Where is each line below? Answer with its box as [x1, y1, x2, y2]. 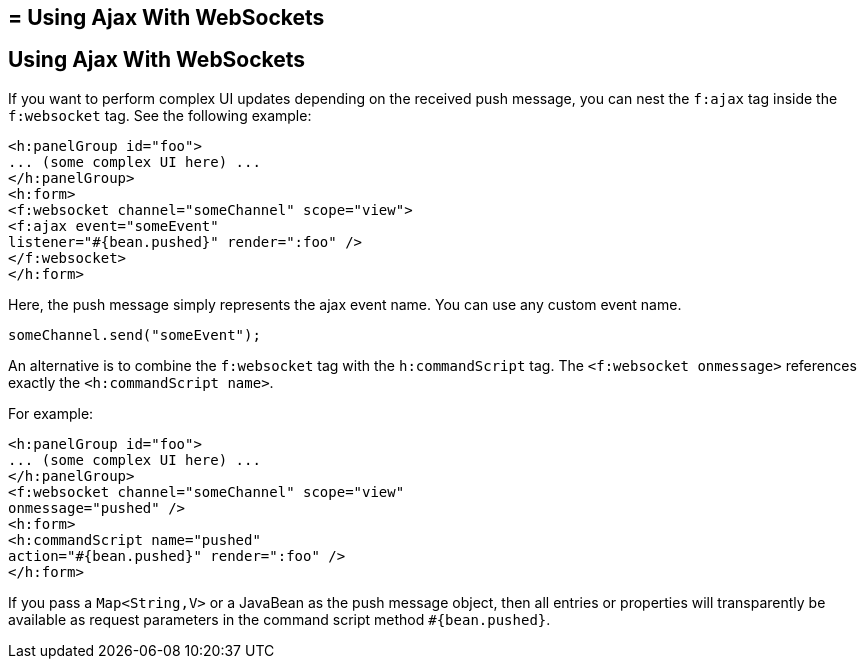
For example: [8, 404, 94, 422]
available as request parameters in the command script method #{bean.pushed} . [8, 610, 551, 628]
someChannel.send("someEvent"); [8, 326, 261, 343]
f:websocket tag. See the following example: [8, 106, 312, 124]
